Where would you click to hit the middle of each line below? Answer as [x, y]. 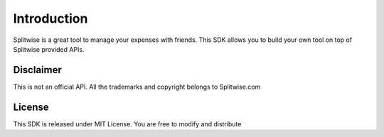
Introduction [50, 18]
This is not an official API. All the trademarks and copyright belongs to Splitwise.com [137, 87]
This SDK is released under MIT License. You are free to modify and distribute [127, 124]
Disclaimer [37, 70]
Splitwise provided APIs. [49, 49]
